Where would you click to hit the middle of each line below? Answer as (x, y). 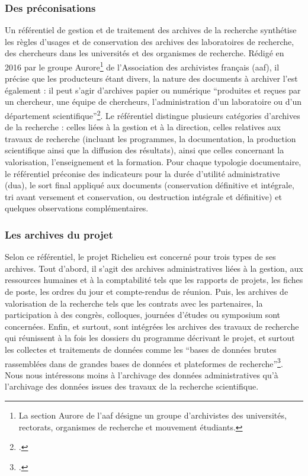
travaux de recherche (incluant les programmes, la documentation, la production (150, 138)
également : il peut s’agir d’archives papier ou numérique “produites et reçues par (153, 90)
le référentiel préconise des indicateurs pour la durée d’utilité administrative (142, 173)
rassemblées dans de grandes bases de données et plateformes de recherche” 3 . (144, 362)
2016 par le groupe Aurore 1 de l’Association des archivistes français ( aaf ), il (142, 66)
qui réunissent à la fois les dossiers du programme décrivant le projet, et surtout (150, 338)
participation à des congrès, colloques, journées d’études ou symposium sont (143, 315)
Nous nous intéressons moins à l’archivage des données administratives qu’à (142, 374)
